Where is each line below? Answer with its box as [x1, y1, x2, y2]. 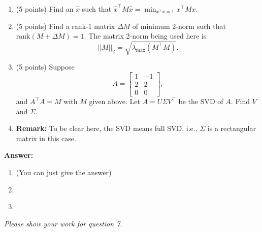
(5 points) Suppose [16, 61, 75, 72]
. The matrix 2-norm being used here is [84, 30, 207, 41]
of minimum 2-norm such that [132, 20, 226, 31]
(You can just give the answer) [16, 167, 112, 177]
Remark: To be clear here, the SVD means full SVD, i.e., [16, 123, 198, 134]
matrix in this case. [16, 132, 76, 143]
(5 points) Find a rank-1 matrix [16, 20, 115, 31]
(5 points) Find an [16, 4, 74, 14]
